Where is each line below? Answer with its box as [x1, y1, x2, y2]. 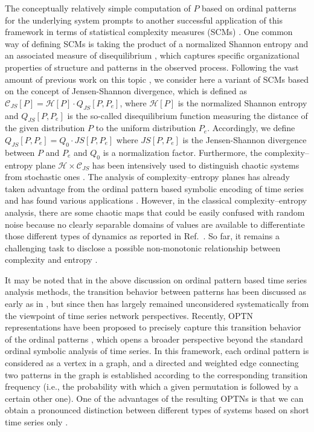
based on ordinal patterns [202, 2, 296, 14]
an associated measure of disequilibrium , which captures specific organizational [5, 49, 300, 62]
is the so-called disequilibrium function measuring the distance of [67, 109, 308, 121]
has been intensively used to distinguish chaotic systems [92, 158, 300, 171]
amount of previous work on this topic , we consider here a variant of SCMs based [5, 73, 309, 85]
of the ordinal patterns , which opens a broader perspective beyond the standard [5, 332, 303, 345]
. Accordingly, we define [207, 121, 295, 134]
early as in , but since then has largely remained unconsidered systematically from [5, 297, 309, 310]
